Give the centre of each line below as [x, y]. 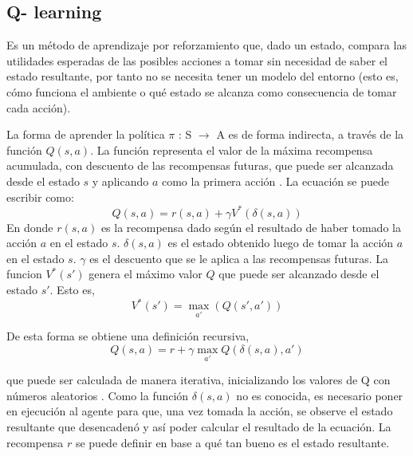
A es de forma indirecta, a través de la [310, 134]
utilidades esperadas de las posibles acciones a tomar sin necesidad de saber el [197, 60]
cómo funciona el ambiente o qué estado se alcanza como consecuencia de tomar [202, 91]
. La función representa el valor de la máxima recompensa [232, 149]
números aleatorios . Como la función [98, 395]
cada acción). [39, 107]
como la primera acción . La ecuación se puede [275, 181]
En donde [30, 227]
